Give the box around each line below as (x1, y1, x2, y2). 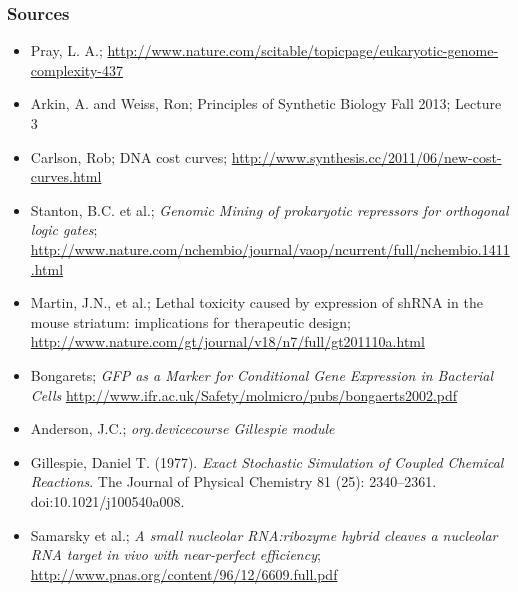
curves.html (30, 166, 102, 187)
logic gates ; (30, 219, 98, 240)
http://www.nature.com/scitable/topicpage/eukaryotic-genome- (107, 40, 499, 61)
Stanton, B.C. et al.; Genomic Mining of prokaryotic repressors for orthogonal (30, 199, 509, 220)
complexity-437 (30, 59, 123, 80)
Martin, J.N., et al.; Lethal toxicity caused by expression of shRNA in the (30, 292, 483, 313)
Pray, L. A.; (30, 40, 103, 61)
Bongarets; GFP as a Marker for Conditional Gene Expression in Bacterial (30, 364, 494, 385)
